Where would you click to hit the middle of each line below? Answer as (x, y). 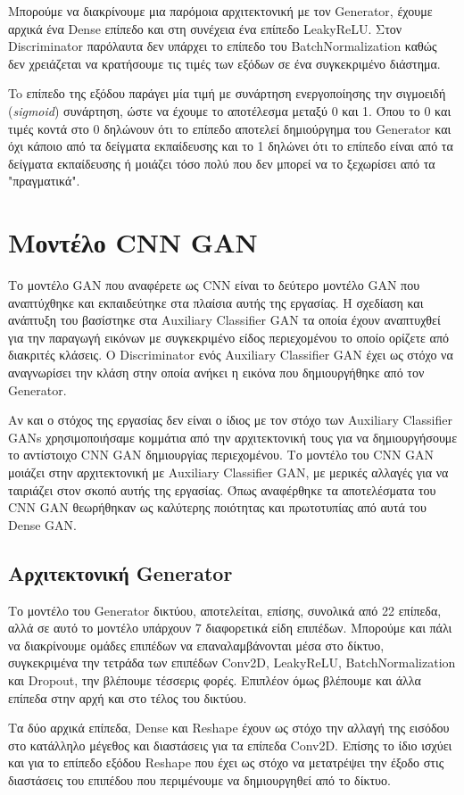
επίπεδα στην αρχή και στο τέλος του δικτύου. (128, 697)
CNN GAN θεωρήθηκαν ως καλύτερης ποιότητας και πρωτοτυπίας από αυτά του (217, 507)
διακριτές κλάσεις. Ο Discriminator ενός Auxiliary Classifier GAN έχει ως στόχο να (231, 355)
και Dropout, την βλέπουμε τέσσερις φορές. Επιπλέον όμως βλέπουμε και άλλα (215, 679)
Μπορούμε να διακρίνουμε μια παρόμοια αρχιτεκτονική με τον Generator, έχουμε (220, 11)
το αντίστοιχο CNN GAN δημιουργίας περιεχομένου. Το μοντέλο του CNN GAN (221, 455)
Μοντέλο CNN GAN (133, 242)
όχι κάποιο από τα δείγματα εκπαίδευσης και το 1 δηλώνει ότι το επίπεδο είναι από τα (231, 146)
